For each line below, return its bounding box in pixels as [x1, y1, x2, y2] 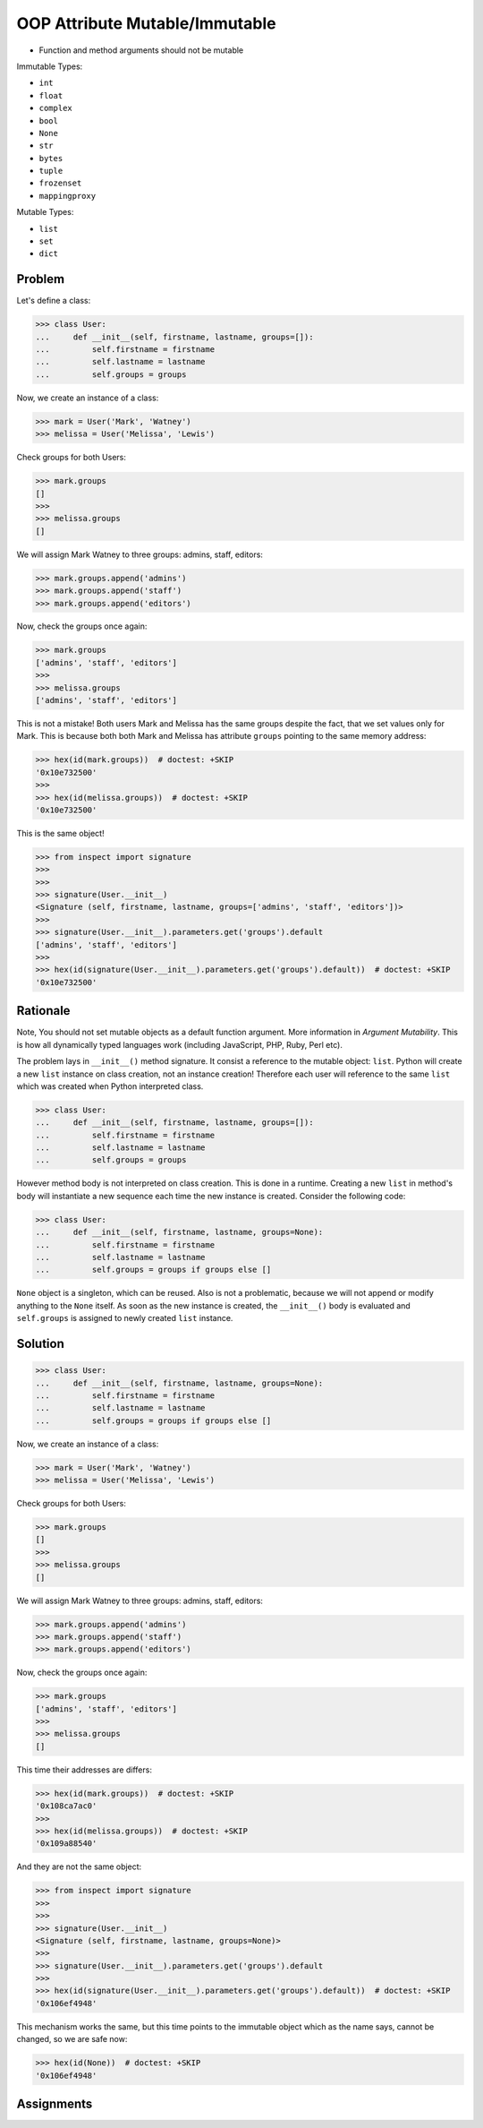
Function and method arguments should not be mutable [38, 45, 244, 56]
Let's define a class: [16, 296, 91, 306]
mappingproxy [38, 191, 97, 201]
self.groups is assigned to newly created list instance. [16, 1313, 233, 1324]
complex [38, 103, 73, 114]
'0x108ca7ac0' [35, 1801, 97, 1811]
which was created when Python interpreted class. [16, 1080, 204, 1092]
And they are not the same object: [16, 1861, 142, 1872]
